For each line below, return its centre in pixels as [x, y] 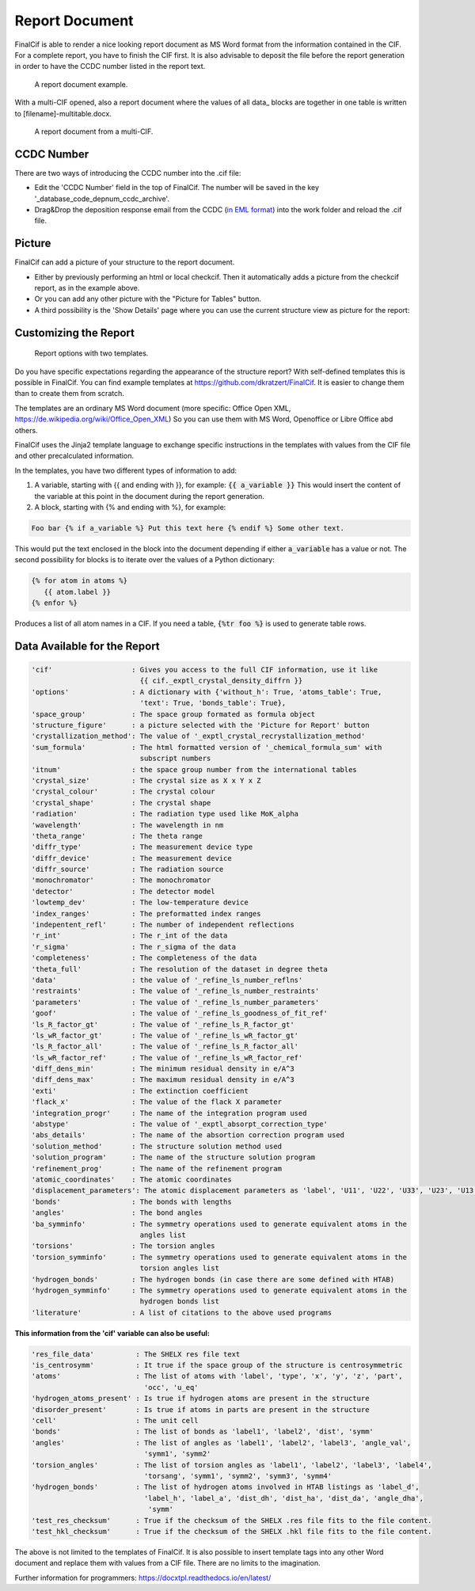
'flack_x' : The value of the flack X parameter [157, 1102]
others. [27, 430]
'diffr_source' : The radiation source [127, 870]
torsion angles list [179, 1268]
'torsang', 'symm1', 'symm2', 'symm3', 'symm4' [238, 1476]
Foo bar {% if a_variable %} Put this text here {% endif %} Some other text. [188, 528]
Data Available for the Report [87, 646]
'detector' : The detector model [123, 891]
